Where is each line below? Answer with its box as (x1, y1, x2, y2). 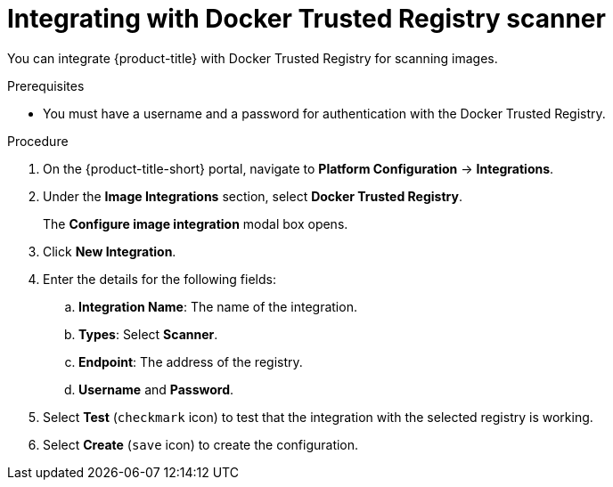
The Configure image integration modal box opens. (43, 215, 348, 231)
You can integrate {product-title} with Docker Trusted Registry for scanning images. (7, 50, 498, 66)
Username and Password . (78, 381, 234, 397)
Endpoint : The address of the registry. (78, 353, 303, 369)
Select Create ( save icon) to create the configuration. (43, 436, 359, 452)
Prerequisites (7, 77, 85, 93)
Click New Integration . (43, 243, 176, 259)
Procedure (7, 133, 69, 149)
